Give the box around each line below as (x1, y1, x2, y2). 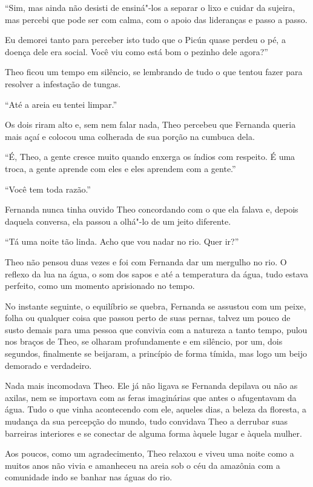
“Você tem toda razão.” (5, 182, 91, 195)
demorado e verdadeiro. (5, 359, 92, 371)
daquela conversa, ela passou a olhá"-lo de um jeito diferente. (5, 214, 231, 227)
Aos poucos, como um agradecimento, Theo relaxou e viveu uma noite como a (5, 447, 294, 460)
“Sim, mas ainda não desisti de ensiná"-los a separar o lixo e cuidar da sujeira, (5, 1, 295, 13)
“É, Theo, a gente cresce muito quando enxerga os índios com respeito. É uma (5, 150, 295, 163)
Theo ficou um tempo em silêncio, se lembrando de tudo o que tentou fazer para (5, 65, 303, 78)
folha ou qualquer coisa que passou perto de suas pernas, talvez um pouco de (5, 311, 291, 324)
